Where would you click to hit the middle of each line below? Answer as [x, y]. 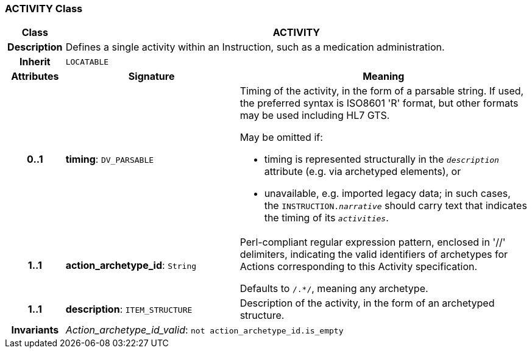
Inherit [35, 62]
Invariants [35, 330]
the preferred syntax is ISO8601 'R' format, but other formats [379, 103]
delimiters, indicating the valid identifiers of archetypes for [374, 255]
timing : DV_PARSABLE [110, 159]
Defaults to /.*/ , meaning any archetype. [334, 289]
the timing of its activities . [326, 218]
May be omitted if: [281, 137]
